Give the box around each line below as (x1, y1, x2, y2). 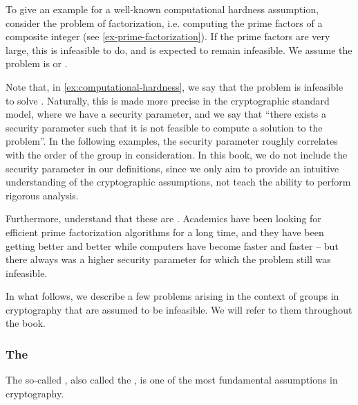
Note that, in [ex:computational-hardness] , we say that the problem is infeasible (6, 79, 343, 93)
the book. (6, 316, 46, 330)
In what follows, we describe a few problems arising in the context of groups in (6, 289, 339, 303)
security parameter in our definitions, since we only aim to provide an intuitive (6, 161, 339, 175)
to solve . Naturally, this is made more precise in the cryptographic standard (6, 93, 330, 107)
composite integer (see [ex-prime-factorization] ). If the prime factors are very (6, 29, 330, 44)
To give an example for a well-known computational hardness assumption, (6, 2, 319, 16)
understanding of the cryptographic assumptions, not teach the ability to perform (6, 174, 351, 189)
